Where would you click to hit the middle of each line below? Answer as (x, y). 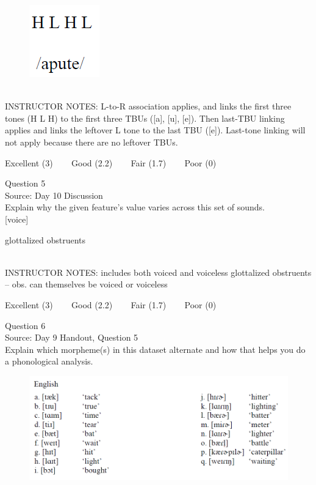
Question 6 (25, 325)
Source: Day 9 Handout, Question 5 (72, 337)
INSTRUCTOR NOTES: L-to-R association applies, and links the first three (148, 106)
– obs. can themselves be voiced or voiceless (86, 284)
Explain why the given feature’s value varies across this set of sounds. (135, 207)
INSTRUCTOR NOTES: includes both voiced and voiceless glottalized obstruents (158, 272)
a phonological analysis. (49, 361)
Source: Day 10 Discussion (54, 195)
